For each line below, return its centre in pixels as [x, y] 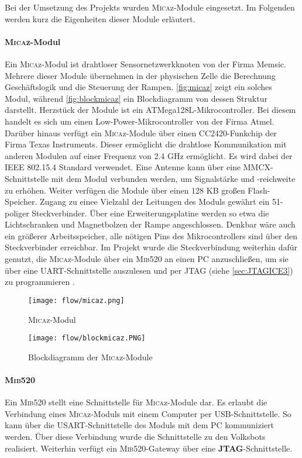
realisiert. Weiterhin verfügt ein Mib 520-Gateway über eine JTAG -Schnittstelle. [149, 448]
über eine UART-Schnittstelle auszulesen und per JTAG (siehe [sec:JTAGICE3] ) [149, 270]
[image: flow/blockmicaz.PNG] [87, 338]
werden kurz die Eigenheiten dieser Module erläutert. [100, 18]
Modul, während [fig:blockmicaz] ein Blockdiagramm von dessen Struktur [136, 98]
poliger [17, 213]
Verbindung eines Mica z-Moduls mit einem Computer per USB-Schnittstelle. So [148, 413]
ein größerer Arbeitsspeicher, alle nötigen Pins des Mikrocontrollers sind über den [151, 235]
